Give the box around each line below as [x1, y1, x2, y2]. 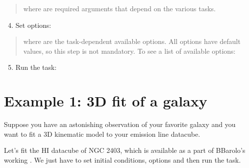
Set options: [15, 20, 51, 30]
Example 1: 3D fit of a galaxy [4, 91, 207, 111]
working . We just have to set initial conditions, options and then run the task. [4, 154, 241, 165]
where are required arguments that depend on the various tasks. [23, 3, 216, 13]
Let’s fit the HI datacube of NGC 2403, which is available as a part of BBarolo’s [4, 145, 246, 155]
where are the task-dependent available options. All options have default [23, 36, 241, 46]
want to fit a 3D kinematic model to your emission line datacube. [4, 128, 200, 139]
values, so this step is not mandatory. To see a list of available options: [23, 45, 236, 56]
